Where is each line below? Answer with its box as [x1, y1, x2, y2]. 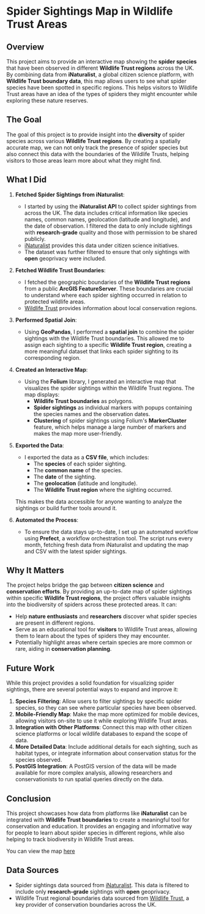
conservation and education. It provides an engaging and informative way [6, 823, 193, 830]
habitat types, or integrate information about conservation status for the [15, 749, 196, 757]
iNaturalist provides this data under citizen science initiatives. [24, 242, 179, 249]
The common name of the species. [33, 466, 123, 474]
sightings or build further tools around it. [15, 504, 117, 511]
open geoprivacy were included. [24, 255, 106, 262]
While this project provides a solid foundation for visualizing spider [6, 679, 174, 686]
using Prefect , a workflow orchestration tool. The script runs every [24, 534, 193, 542]
